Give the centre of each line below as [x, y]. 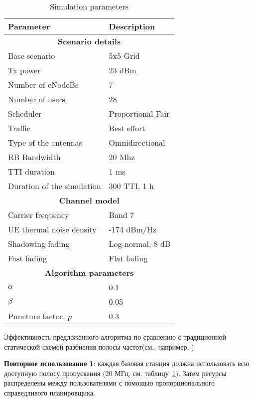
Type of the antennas [45, 142]
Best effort [127, 128]
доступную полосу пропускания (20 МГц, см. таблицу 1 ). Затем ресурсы [115, 373]
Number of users [37, 99]
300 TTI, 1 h [131, 186]
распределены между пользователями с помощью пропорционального [110, 383]
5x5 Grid [124, 56]
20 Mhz [122, 157]
